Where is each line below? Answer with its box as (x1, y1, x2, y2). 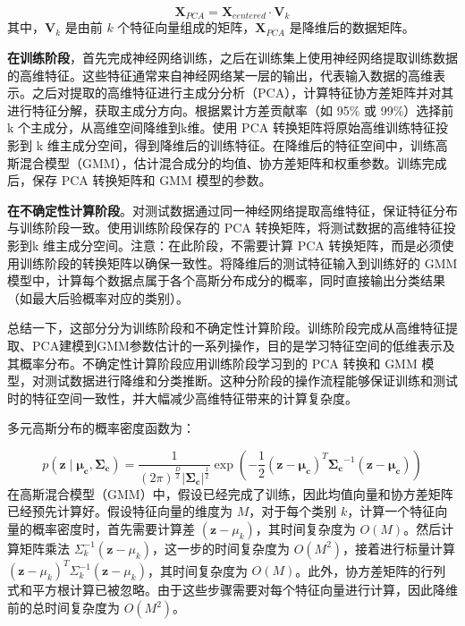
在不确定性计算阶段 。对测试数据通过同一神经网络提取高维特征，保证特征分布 (7, 200, 458, 219)
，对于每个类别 (249, 502, 337, 520)
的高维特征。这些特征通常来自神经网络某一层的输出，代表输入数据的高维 (7, 65, 433, 84)
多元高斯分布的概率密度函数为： (7, 419, 195, 437)
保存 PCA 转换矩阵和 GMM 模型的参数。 (31, 171, 272, 190)
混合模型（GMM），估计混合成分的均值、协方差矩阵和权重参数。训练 (19, 153, 422, 172)
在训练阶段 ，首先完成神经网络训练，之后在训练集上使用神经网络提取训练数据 (7, 48, 458, 67)
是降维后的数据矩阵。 (289, 18, 415, 37)
